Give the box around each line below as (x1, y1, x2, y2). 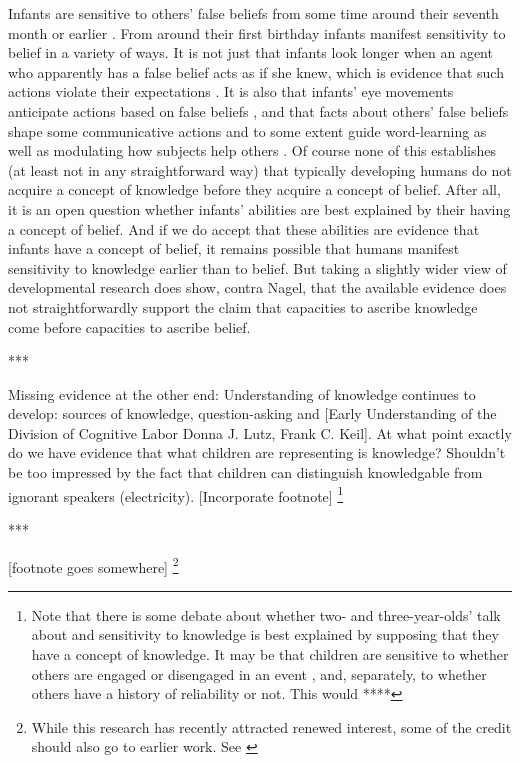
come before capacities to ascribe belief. (8, 316, 251, 337)
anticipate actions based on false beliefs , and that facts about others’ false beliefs (8, 100, 509, 121)
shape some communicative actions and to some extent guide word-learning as (8, 120, 487, 141)
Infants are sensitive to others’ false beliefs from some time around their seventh (8, 3, 499, 23)
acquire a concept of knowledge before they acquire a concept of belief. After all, (8, 179, 501, 200)
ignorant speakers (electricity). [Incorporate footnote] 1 (8, 482, 344, 506)
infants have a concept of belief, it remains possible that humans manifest (8, 238, 460, 259)
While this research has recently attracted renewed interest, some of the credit (31, 716, 512, 737)
